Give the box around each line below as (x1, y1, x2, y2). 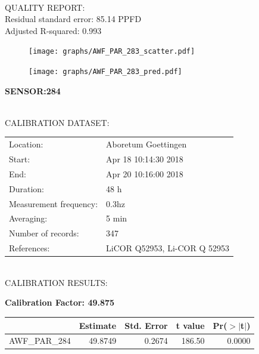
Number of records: (9, 227, 79, 239)
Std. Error (124, 319, 168, 331)
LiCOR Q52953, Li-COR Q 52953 (106, 242, 229, 254)
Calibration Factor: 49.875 (5, 296, 115, 309)
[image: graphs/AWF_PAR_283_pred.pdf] (29, 67, 182, 76)
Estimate (79, 319, 117, 331)
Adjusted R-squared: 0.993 (5, 24, 102, 36)
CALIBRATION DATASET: (5, 116, 110, 128)
